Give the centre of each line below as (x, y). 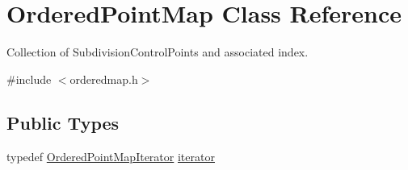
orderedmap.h (104, 79)
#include (29, 79)
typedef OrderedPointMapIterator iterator (111, 156)
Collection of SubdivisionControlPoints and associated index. (158, 52)
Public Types (63, 122)
